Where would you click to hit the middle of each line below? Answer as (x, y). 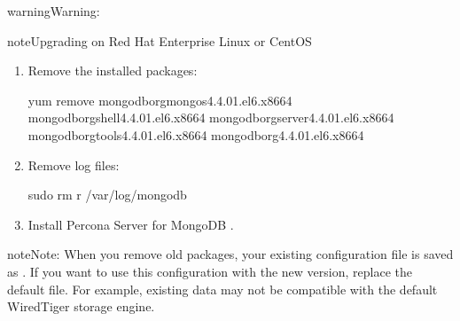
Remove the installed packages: (113, 70)
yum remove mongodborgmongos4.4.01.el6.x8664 (160, 100)
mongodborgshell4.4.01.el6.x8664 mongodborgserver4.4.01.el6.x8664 (211, 117)
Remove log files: (74, 164)
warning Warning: (54, 11)
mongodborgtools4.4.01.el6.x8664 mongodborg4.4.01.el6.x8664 (196, 134)
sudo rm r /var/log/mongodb (107, 195)
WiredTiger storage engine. (81, 306)
